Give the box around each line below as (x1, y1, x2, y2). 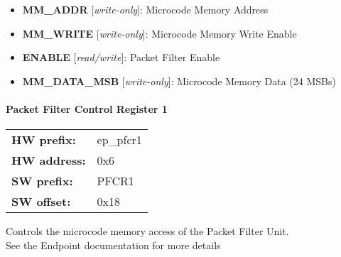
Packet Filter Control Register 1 (6, 101, 168, 116)
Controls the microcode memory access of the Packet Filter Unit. (6, 224, 289, 239)
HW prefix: (11, 131, 76, 148)
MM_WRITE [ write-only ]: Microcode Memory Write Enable (22, 26, 297, 40)
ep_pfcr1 (97, 131, 142, 148)
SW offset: (11, 193, 71, 210)
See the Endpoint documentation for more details (6, 237, 221, 252)
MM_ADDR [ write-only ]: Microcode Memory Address (22, 2, 269, 16)
